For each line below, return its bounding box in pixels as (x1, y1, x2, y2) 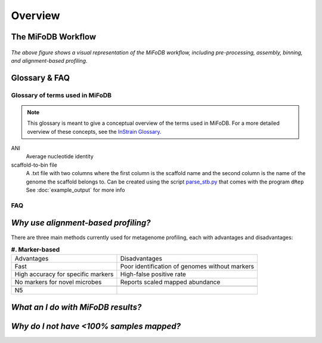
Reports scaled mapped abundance (120, 278, 221, 286)
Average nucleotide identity (26, 153, 94, 160)
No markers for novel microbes (14, 278, 102, 286)
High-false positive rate (120, 270, 186, 278)
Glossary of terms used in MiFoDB (11, 91, 112, 99)
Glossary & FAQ (11, 72, 70, 83)
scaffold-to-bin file (11, 161, 58, 169)
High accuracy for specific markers (14, 270, 114, 278)
